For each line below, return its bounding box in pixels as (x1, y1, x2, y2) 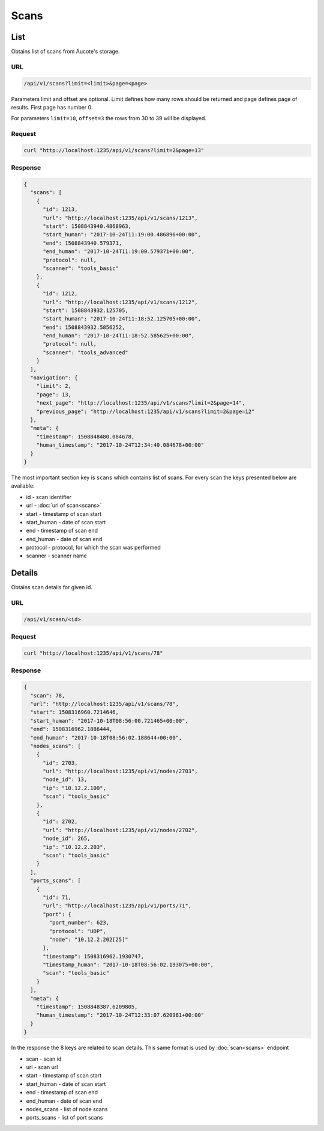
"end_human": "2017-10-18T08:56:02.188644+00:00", (30, 734, 182, 741)
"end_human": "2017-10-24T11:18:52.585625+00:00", (43, 333, 195, 339)
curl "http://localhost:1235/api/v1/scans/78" (23, 650, 163, 657)
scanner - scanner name (26, 552, 87, 559)
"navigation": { (30, 375, 78, 381)
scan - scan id (26, 1055, 62, 1062)
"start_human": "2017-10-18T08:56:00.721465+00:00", (30, 717, 188, 724)
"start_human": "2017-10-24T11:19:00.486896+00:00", (43, 231, 201, 238)
